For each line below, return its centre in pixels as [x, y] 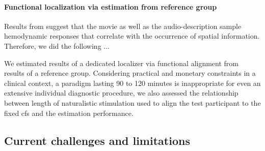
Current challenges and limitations [97, 140]
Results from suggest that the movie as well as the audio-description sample [123, 26]
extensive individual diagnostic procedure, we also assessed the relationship [121, 93]
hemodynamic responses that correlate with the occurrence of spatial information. [132, 36]
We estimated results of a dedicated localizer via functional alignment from [122, 63]
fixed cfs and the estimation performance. [69, 113]
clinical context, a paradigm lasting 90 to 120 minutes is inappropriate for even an [132, 83]
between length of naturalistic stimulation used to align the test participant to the [132, 102]
